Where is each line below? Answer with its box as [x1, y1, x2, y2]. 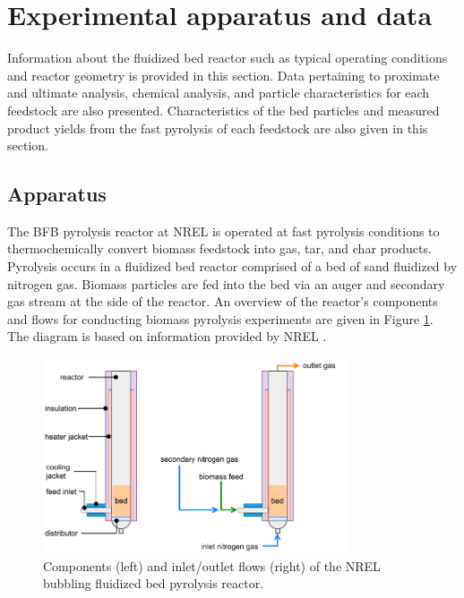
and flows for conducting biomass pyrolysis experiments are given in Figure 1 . [7, 309, 434, 328]
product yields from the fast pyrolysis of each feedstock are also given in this [7, 118, 428, 137]
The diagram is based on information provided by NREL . [7, 327, 327, 346]
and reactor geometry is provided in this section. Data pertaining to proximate [7, 65, 440, 84]
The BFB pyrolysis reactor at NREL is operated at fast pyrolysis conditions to [7, 221, 440, 240]
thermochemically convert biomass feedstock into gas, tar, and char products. [7, 239, 432, 258]
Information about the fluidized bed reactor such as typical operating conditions [7, 48, 448, 67]
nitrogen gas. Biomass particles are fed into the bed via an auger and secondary [7, 274, 445, 293]
